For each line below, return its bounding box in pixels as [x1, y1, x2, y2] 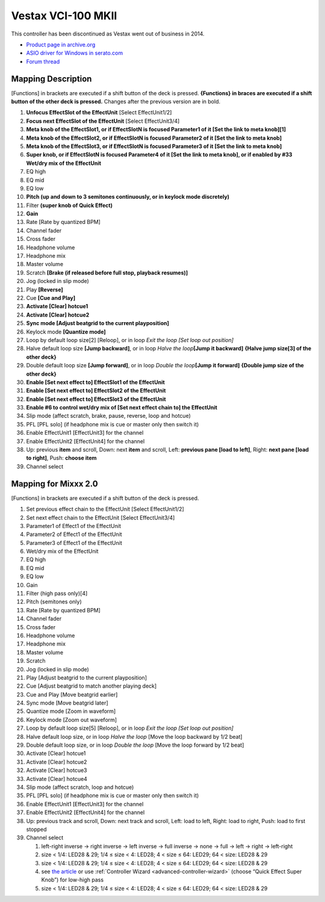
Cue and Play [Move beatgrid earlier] [26, 691, 118, 698]
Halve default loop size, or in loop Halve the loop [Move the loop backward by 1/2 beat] [26, 733, 243, 740]
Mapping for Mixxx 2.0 [11, 479, 99, 489]
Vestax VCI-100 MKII [11, 9, 117, 22]
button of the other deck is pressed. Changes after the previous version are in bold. [11, 98, 221, 105]
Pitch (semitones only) [26, 598, 82, 605]
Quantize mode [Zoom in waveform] [26, 708, 116, 715]
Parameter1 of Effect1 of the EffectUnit [26, 522, 122, 529]
